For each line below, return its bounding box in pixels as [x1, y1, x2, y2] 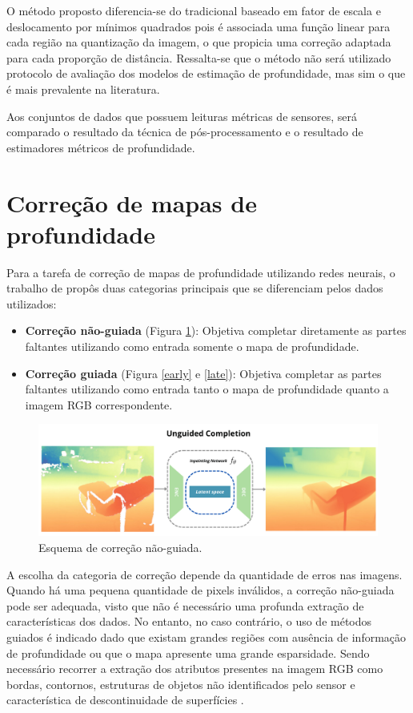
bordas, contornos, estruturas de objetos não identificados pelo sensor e [6, 675, 355, 692]
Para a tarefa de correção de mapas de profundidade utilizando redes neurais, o [6, 264, 395, 280]
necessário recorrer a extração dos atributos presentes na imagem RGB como [6, 660, 383, 677]
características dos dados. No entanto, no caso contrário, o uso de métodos [6, 613, 372, 630]
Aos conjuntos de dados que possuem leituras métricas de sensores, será [6, 107, 358, 124]
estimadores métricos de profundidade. [6, 139, 195, 155]
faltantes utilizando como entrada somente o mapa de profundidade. [25, 338, 359, 355]
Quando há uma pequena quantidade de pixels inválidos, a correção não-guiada [6, 582, 395, 598]
